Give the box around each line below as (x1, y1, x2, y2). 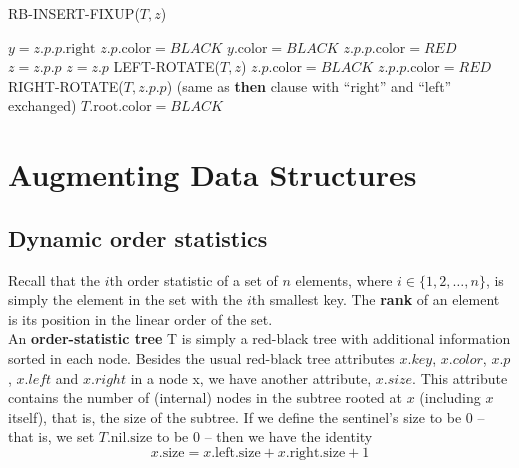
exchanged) (8, 95, 77, 116)
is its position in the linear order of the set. (8, 308, 273, 329)
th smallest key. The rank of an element (251, 289, 500, 310)
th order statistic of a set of (109, 269, 278, 290)
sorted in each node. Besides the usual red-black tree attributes (8, 347, 395, 368)
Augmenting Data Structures (8, 154, 417, 195)
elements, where (295, 269, 393, 290)
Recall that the (8, 269, 100, 290)
